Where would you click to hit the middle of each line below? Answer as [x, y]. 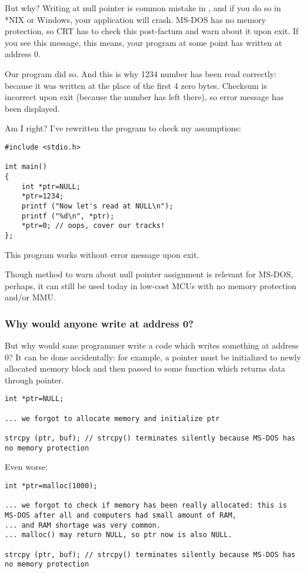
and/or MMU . [30, 297]
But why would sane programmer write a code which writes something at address [152, 345]
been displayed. [32, 108]
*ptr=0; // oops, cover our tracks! [93, 226]
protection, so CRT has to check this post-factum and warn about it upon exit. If [152, 31]
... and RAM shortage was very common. [83, 525]
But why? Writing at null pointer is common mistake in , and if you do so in [143, 8]
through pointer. [34, 380]
